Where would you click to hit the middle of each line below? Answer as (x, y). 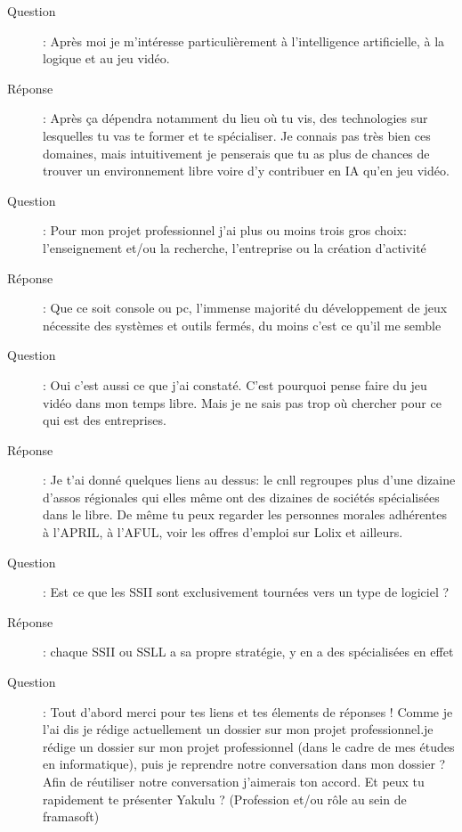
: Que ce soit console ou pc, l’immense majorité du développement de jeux (245, 308)
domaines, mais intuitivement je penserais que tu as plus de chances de (236, 153)
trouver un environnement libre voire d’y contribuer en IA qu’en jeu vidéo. (246, 171)
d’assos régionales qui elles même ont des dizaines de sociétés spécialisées (241, 497)
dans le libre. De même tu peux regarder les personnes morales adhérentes (245, 514)
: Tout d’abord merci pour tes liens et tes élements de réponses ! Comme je (248, 711)
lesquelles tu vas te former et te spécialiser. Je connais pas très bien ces (237, 135)
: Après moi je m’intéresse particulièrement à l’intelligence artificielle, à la (244, 41)
